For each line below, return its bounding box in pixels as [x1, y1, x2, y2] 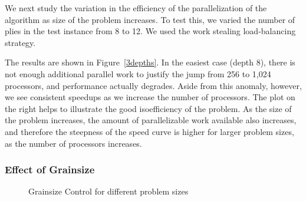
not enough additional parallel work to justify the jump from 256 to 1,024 [5, 67, 271, 80]
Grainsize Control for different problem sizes [28, 185, 189, 197]
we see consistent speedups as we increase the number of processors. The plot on [5, 91, 295, 103]
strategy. [5, 36, 36, 48]
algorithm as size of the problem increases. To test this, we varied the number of [5, 13, 295, 25]
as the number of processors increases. [5, 137, 142, 149]
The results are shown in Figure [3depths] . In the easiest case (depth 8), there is [5, 56, 295, 68]
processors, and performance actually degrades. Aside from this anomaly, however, [5, 79, 302, 91]
